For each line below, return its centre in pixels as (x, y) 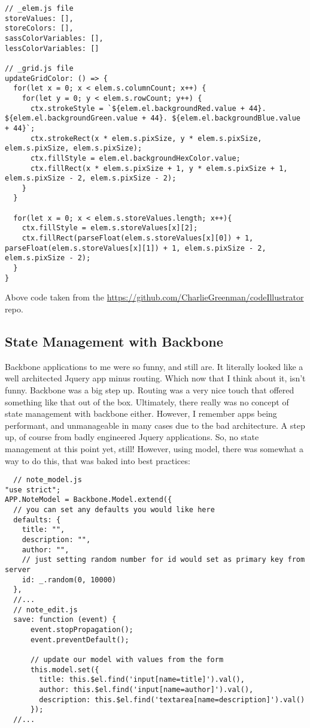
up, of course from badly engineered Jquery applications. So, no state (132, 437)
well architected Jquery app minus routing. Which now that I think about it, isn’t (155, 378)
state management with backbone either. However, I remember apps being (141, 413)
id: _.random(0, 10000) (69, 580)
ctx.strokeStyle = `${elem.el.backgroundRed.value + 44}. (148, 108)
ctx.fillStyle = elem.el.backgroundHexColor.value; (135, 158)
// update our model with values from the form (127, 659)
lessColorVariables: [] (52, 48)
